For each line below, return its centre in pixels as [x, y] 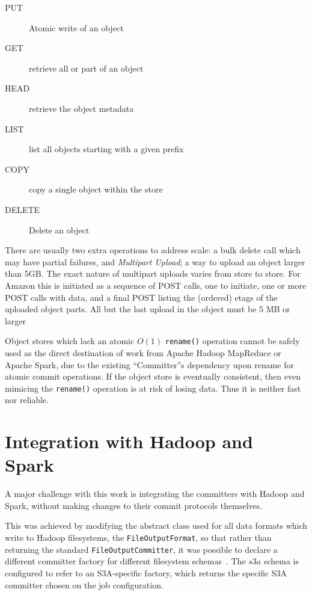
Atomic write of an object [76, 27]
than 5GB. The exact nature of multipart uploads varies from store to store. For [153, 273]
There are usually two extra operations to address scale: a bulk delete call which [153, 250]
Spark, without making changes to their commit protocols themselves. [134, 505]
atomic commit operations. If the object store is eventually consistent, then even [153, 376]
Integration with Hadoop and [129, 441]
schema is [281, 561]
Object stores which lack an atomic [70, 341]
